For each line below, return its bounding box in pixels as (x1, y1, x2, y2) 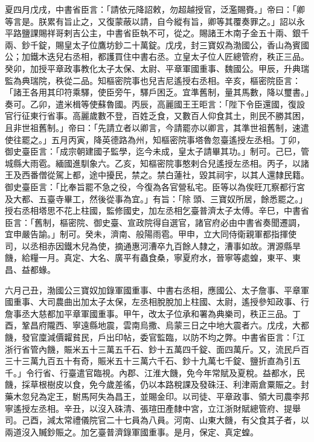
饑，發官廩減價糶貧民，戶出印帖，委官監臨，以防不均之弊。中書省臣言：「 (5, 331, 296, 344)
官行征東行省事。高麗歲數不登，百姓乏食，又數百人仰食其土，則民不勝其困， (5, 109, 309, 122)
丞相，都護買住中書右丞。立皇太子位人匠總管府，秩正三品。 (72, 50, 309, 63)
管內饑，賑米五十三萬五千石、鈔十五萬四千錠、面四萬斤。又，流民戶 (30, 342, 301, 355)
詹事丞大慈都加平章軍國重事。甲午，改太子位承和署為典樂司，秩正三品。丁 (5, 307, 301, 319)
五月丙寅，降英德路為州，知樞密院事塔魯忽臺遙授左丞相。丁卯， (51, 133, 305, 146)
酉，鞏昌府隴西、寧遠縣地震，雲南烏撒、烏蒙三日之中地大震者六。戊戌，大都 (5, 319, 309, 331)
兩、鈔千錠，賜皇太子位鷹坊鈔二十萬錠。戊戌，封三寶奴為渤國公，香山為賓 (5, 38, 301, 51)
